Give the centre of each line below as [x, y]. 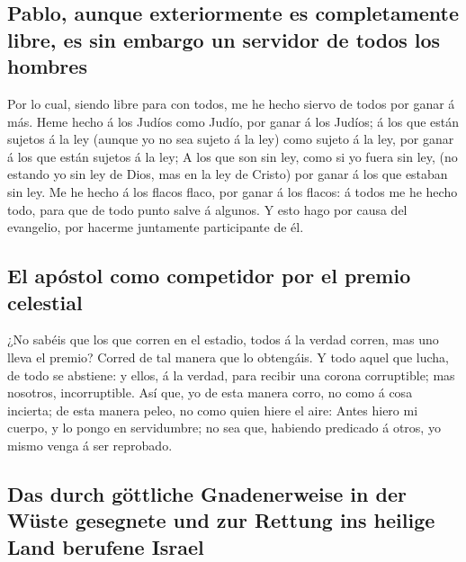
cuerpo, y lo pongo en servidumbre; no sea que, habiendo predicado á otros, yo [224, 428]
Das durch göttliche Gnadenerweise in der [207, 493]
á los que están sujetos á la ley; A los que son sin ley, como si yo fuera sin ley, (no [233, 156]
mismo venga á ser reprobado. [90, 445]
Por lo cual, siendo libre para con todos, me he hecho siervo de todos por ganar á [231, 103]
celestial [45, 302]
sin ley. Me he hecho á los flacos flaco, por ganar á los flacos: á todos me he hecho [233, 191]
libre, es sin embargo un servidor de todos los [224, 39]
